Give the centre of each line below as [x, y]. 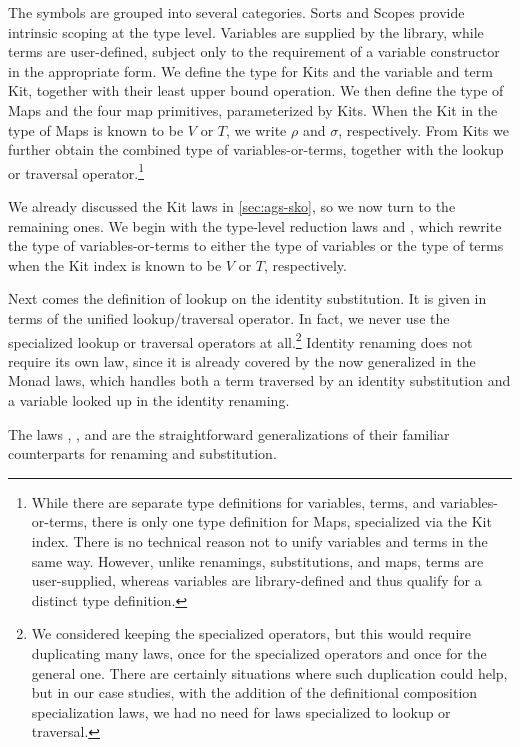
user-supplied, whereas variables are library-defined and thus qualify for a [256, 580]
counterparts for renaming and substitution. [142, 453]
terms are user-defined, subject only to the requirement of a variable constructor [254, 51]
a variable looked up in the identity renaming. [149, 400]
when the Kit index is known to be [115, 264]
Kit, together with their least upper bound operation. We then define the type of [256, 90]
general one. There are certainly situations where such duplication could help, [269, 672]
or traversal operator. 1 [76, 171]
